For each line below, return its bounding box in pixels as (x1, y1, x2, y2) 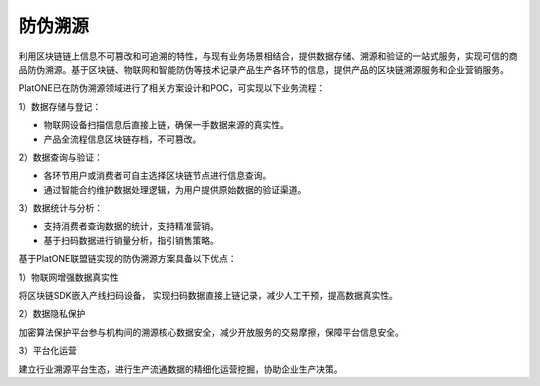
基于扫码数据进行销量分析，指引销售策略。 (43, 234, 219, 246)
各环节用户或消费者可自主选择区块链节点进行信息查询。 (43, 170, 272, 182)
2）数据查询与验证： (18, 151, 104, 163)
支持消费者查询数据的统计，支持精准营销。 (43, 220, 219, 232)
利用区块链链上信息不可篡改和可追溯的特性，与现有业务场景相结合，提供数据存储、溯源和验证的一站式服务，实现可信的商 (18, 50, 518, 62)
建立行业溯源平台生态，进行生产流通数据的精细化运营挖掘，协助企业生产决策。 (18, 363, 343, 375)
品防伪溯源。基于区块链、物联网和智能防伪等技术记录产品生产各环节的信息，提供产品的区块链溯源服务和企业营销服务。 (18, 63, 509, 75)
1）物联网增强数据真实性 (18, 271, 119, 283)
